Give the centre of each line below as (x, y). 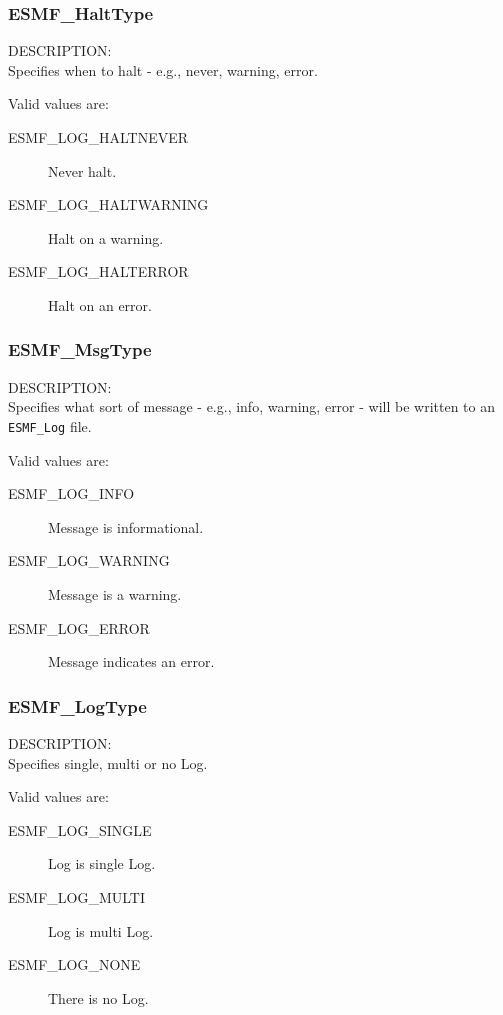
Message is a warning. (115, 594)
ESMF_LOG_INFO (71, 493)
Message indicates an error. (131, 661)
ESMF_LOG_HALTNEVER (98, 137)
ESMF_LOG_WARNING (89, 560)
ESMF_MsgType (80, 349)
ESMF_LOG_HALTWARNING (108, 204)
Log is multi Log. (101, 930)
